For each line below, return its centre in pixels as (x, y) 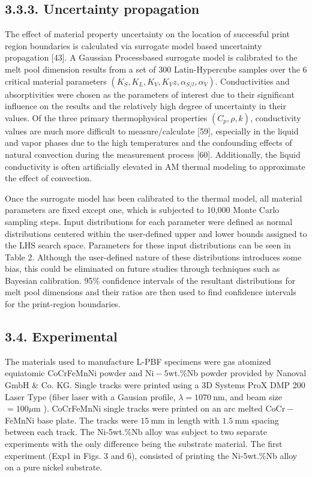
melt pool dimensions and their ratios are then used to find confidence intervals (151, 292)
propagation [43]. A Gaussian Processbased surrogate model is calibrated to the (151, 57)
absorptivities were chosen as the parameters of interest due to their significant (150, 94)
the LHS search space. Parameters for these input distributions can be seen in (148, 245)
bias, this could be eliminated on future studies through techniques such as (142, 268)
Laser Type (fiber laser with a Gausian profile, (90, 396)
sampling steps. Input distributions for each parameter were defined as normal (149, 221)
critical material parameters (56, 81)
